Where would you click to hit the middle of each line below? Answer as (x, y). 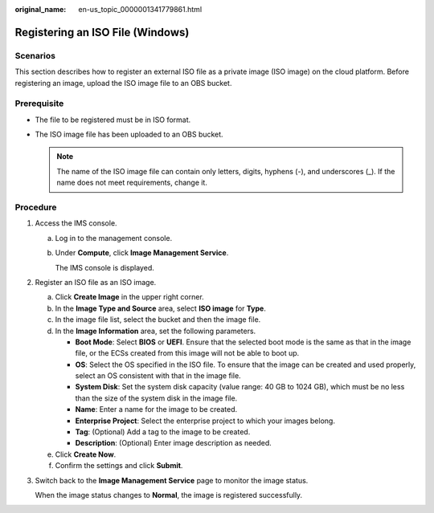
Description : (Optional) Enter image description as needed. (174, 443)
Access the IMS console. (76, 223)
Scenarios (35, 55)
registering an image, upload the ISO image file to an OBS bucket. (123, 83)
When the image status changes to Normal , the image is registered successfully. (169, 495)
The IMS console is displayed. (104, 267)
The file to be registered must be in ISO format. (113, 120)
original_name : (41, 9)
